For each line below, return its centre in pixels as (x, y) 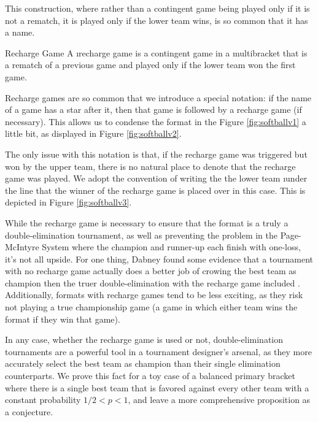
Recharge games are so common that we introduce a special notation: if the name (158, 97)
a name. (20, 32)
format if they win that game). (63, 319)
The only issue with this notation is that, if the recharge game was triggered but (156, 154)
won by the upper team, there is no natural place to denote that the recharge (150, 166)
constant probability (43, 400)
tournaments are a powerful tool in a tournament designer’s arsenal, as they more (158, 351)
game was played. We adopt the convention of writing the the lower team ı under (156, 178)
